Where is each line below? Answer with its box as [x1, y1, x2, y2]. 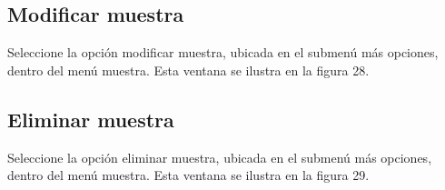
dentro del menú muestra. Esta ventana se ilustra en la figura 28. [7, 60, 370, 79]
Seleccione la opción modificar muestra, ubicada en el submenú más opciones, [7, 43, 439, 62]
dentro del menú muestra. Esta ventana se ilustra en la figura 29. [7, 165, 370, 185]
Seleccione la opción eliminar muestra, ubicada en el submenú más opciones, [7, 147, 432, 166]
